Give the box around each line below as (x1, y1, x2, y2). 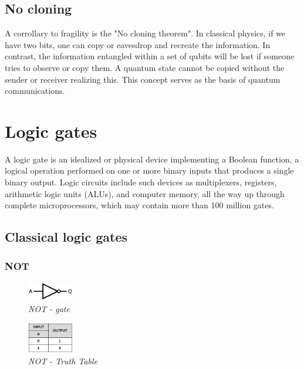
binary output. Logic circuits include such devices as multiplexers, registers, (5, 176, 277, 188)
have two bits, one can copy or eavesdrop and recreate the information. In (5, 38, 271, 50)
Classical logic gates (5, 228, 127, 246)
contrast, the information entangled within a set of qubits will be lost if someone (5, 50, 295, 62)
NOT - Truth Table (28, 354, 97, 367)
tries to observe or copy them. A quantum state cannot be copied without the (5, 61, 285, 73)
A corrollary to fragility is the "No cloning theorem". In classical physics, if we (5, 27, 286, 39)
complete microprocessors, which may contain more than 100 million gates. (5, 199, 274, 211)
